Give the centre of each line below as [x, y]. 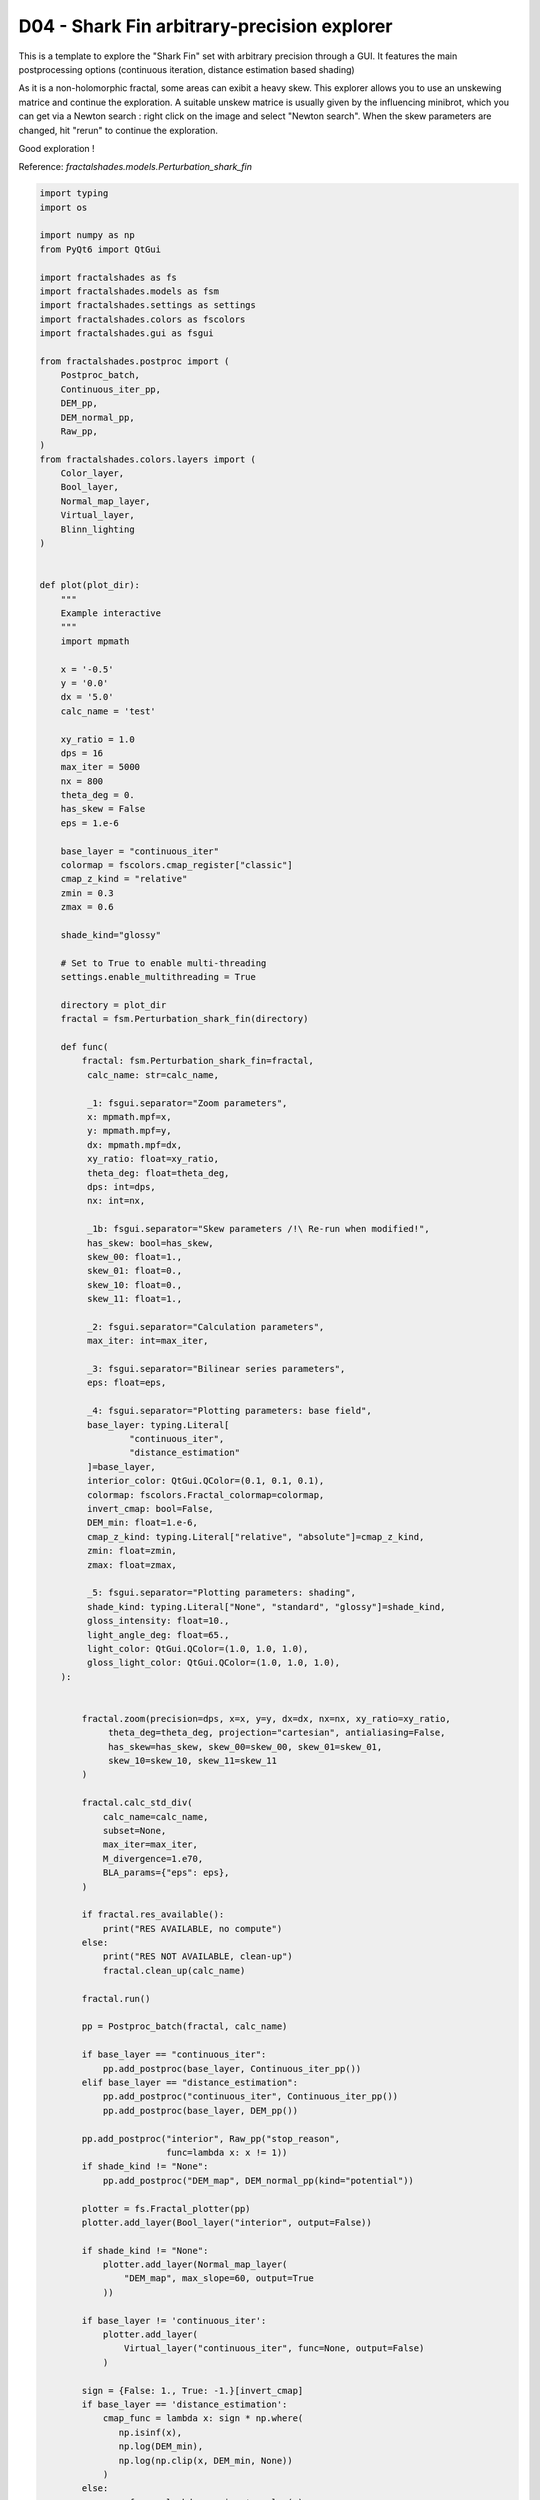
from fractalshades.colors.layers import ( [148, 459]
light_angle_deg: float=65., [158, 1634]
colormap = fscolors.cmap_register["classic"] [177, 865]
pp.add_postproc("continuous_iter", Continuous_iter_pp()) [250, 2096]
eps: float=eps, [126, 1383]
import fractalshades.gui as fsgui [126, 333]
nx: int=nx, [116, 1201]
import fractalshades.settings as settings [148, 305]
